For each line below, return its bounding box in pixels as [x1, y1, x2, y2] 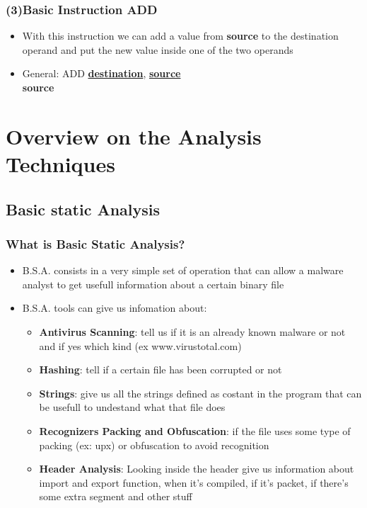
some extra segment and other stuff [39, 489, 192, 504]
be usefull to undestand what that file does [39, 400, 226, 414]
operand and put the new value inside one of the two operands [22, 42, 293, 57]
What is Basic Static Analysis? [6, 235, 185, 252]
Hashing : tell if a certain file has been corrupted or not [39, 362, 282, 377]
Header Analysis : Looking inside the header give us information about [39, 461, 354, 476]
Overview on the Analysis [6, 121, 262, 150]
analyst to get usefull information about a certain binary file [22, 276, 284, 291]
